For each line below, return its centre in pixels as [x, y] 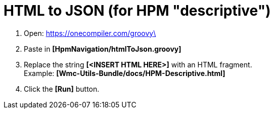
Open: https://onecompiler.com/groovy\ [90, 33]
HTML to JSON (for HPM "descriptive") [137, 11]
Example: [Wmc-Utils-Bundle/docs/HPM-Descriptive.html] [125, 73]
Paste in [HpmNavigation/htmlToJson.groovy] [103, 49]
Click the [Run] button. [62, 89]
